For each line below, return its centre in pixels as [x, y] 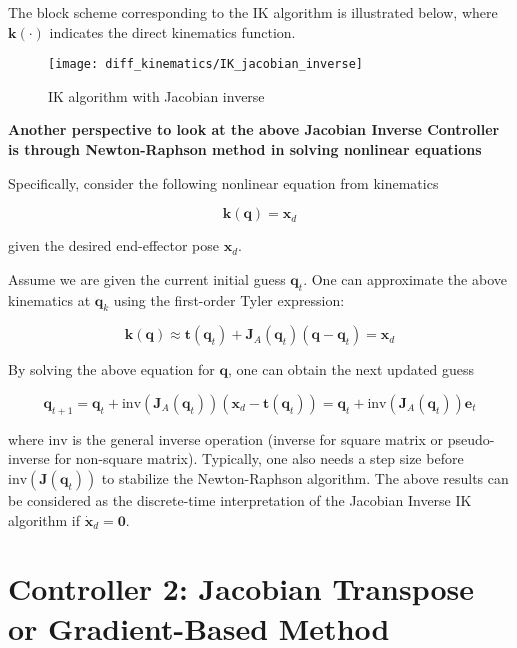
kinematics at [49, 299]
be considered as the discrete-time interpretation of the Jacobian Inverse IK [240, 499]
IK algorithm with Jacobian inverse [156, 95]
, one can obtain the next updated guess [350, 369]
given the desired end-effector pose [113, 245]
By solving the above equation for [111, 369]
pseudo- [471, 438]
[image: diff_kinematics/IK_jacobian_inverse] [205, 64]
